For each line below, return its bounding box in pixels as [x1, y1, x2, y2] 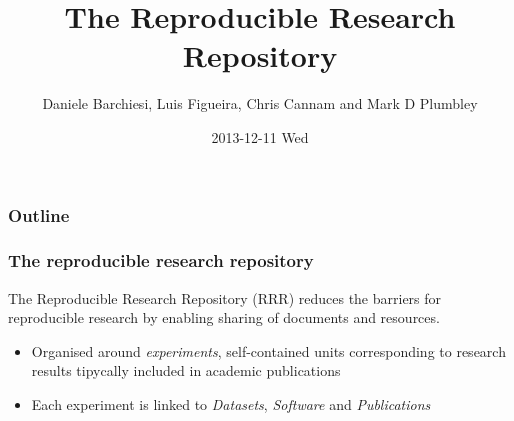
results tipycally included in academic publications [31, 360, 341, 381]
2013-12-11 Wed [211, 126, 309, 147]
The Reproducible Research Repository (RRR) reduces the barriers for [8, 287, 442, 308]
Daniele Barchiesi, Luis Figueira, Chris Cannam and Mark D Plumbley [42, 93, 478, 114]
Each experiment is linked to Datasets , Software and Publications [31, 394, 431, 415]
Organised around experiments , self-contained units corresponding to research [31, 340, 506, 361]
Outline [8, 202, 70, 227]
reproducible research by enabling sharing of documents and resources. [8, 307, 440, 328]
